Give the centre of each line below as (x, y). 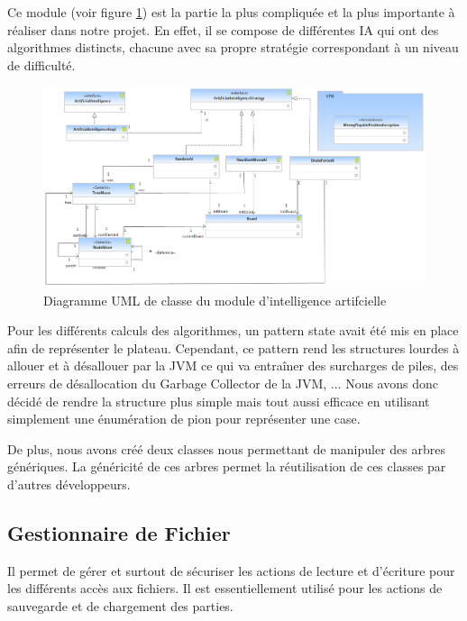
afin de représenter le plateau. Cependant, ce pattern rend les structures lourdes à (233, 347)
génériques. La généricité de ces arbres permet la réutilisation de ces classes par (227, 466)
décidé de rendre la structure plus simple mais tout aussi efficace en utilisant (219, 401)
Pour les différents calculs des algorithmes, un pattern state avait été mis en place (233, 330)
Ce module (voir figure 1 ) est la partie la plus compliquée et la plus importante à (231, 12)
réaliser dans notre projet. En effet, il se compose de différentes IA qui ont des (223, 29)
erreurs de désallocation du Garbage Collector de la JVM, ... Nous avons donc (223, 383)
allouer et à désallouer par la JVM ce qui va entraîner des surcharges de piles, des (233, 365)
